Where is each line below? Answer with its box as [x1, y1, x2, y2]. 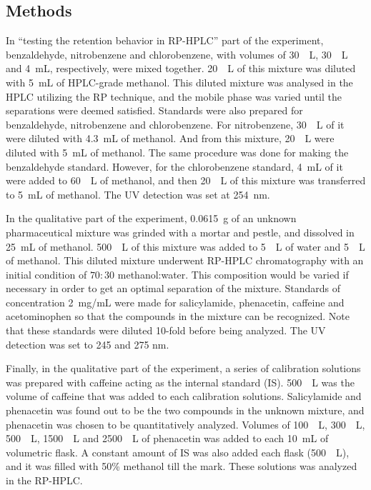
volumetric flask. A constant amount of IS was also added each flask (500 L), [6, 444, 350, 459]
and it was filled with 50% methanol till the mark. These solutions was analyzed [6, 459, 357, 474]
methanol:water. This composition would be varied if [117, 266, 349, 281]
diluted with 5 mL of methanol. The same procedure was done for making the [6, 144, 349, 159]
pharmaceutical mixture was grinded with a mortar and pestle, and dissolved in [6, 224, 355, 239]
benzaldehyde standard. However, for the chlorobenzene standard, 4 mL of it [6, 159, 343, 174]
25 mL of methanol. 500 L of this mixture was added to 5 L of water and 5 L [6, 239, 365, 254]
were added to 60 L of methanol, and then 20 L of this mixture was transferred [6, 173, 366, 188]
